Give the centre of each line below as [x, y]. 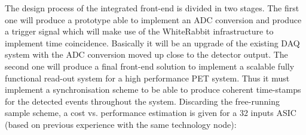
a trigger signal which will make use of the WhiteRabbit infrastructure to [139, 31]
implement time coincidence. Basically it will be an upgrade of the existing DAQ [152, 43]
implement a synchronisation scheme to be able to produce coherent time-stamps [153, 90]
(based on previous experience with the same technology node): [121, 124]
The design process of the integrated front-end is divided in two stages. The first [152, 8]
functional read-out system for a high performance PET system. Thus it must [147, 78]
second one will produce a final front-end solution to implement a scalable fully [150, 66]
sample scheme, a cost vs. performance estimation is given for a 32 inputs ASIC [151, 113]
